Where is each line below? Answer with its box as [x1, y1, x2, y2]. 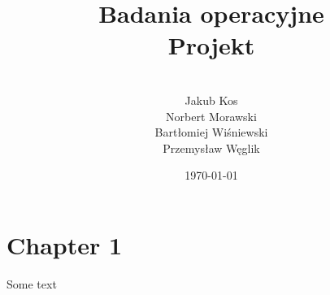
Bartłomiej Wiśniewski [154, 124, 268, 141]
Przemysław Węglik [163, 139, 260, 156]
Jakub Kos [185, 91, 238, 108]
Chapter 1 [7, 228, 123, 261]
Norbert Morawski [166, 107, 257, 124]
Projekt [167, 28, 255, 62]
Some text [7, 275, 57, 292]
